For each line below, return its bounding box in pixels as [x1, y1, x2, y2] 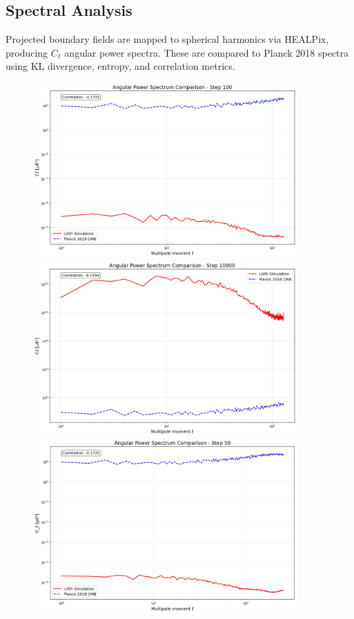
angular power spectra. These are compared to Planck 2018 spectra [64, 45, 349, 59]
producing [6, 45, 48, 59]
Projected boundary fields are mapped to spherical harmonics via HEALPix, [6, 32, 329, 46]
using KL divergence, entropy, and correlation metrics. [6, 59, 235, 73]
